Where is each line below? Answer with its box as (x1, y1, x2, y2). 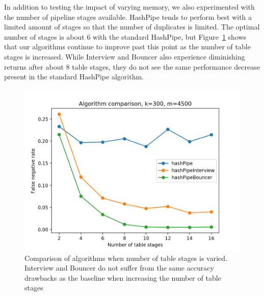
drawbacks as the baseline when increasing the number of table (24, 272, 221, 283)
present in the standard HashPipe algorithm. (4, 71, 144, 82)
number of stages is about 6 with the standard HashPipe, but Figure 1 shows (4, 31, 247, 42)
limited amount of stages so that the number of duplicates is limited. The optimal (4, 21, 260, 32)
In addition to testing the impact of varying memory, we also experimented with (4, 2, 255, 12)
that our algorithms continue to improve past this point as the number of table (4, 41, 251, 52)
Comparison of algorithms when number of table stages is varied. (24, 252, 227, 263)
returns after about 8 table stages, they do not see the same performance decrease (4, 61, 260, 72)
